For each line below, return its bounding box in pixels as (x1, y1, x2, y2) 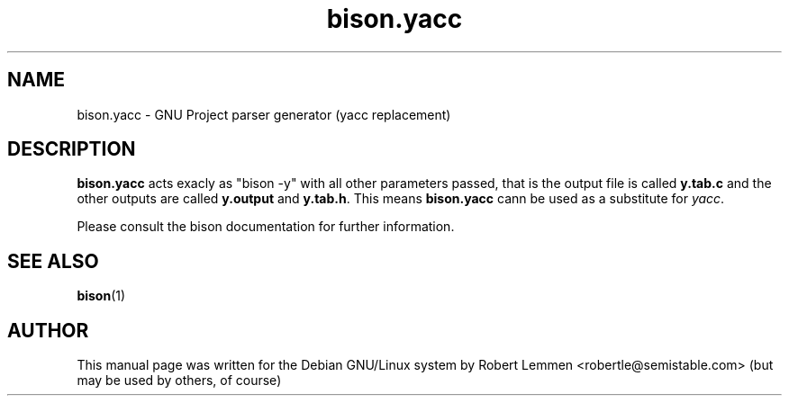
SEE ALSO (7, 249, 99, 273)
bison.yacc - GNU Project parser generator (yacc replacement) (77, 106, 451, 122)
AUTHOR (7, 318, 89, 342)
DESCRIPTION (7, 138, 136, 161)
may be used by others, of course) (77, 372, 282, 389)
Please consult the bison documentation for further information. (77, 219, 455, 235)
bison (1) (77, 288, 126, 304)
